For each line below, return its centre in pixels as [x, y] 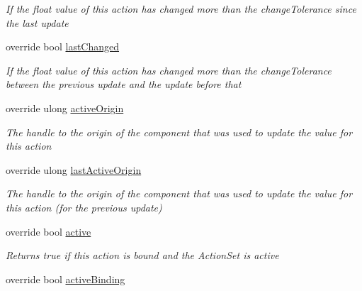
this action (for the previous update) [84, 207]
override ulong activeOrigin [65, 108]
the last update [37, 22]
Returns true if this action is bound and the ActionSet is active [142, 255]
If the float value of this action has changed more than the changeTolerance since [181, 9]
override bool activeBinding [66, 279]
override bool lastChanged [63, 46]
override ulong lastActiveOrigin [74, 169]
